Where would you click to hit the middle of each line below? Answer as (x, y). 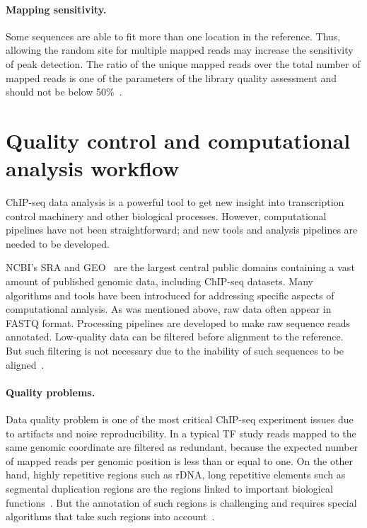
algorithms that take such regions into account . (110, 516)
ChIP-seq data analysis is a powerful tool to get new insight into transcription (175, 202)
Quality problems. (51, 392)
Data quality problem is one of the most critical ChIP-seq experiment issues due (180, 419)
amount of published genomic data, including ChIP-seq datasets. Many (159, 281)
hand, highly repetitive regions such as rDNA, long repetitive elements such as (176, 475)
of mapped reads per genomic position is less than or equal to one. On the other (179, 460)
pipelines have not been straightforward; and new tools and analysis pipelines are (182, 230)
